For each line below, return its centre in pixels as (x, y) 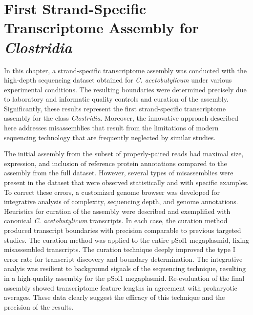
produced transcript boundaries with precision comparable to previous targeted (123, 230)
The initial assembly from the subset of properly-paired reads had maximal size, (124, 154)
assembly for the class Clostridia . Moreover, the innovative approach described (121, 118)
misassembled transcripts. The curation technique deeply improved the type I (120, 249)
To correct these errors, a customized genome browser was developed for (112, 192)
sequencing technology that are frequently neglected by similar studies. (110, 137)
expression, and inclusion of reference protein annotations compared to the (116, 163)
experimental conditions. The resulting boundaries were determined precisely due (125, 89)
